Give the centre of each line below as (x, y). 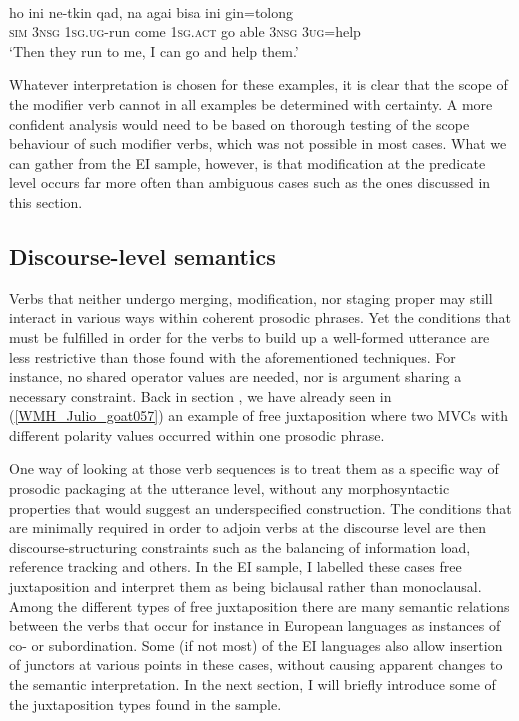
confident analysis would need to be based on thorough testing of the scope (239, 123)
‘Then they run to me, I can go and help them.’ (154, 50)
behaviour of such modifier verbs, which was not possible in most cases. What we (258, 143)
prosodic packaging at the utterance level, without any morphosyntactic (229, 488)
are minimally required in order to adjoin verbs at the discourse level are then (247, 527)
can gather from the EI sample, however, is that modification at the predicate (247, 162)
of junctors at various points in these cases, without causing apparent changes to (256, 664)
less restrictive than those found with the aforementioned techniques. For (232, 356)
